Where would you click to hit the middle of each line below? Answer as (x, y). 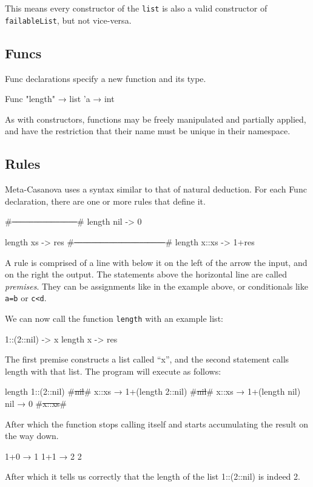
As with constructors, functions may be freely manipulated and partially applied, (156, 119)
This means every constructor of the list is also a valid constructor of (136, 8)
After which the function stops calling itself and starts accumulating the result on (156, 424)
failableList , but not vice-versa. (68, 20)
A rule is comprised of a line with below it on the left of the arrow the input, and (156, 262)
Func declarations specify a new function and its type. (106, 78)
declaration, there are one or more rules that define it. (105, 201)
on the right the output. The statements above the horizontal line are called (146, 274)
